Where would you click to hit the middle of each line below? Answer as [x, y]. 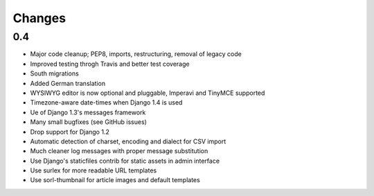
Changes [39, 18]
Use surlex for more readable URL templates [93, 170]
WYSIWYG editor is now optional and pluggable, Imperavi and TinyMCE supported [148, 93]
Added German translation [68, 83]
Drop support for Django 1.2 [70, 132]
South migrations [54, 73]
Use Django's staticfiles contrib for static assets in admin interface [125, 161]
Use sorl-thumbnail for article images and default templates [115, 180]
